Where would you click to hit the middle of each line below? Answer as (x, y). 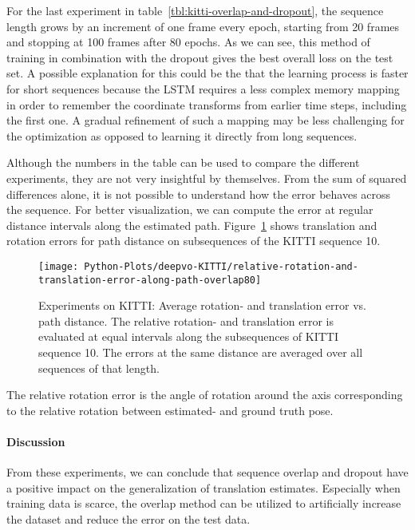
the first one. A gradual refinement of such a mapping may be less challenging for (206, 120)
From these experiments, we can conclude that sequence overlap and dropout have (207, 472)
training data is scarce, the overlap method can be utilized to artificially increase (204, 503)
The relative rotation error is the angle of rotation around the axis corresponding (205, 395)
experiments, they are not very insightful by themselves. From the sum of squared (207, 178)
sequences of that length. (99, 368)
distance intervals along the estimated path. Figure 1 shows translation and (192, 225)
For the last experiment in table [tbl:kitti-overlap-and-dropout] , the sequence (195, 10)
